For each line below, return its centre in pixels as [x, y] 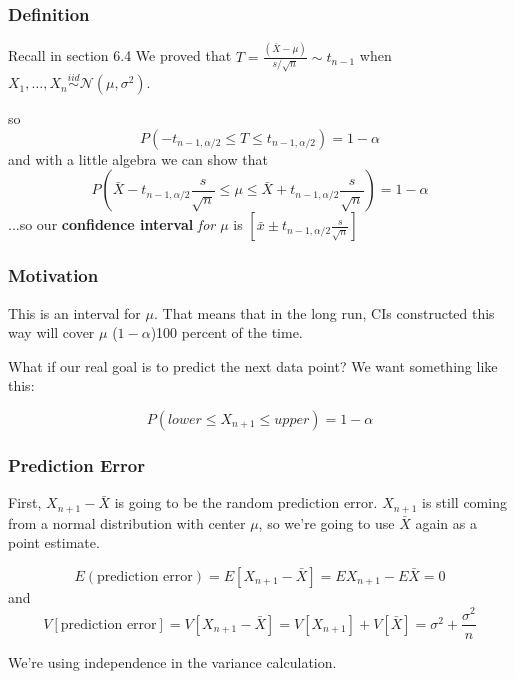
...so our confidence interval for [112, 224]
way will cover [51, 332]
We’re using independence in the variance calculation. [172, 661]
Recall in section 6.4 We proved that [120, 55]
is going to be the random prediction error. [246, 502]
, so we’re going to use [326, 522]
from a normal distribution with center [127, 522]
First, [25, 502]
